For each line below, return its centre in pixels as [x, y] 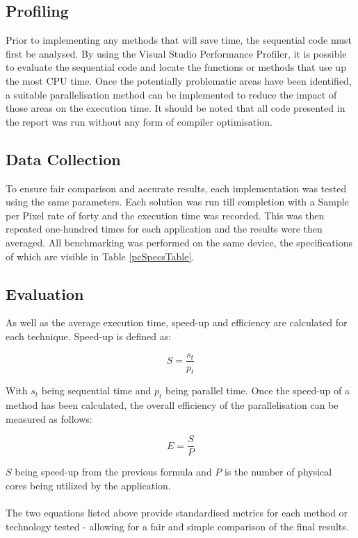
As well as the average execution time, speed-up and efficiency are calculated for [177, 322]
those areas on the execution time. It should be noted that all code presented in [176, 108]
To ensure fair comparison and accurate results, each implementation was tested [176, 188]
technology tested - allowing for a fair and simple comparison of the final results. [177, 526]
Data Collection [63, 159]
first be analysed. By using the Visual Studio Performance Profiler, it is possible [176, 53]
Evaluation [45, 293]
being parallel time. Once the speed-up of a [258, 390]
